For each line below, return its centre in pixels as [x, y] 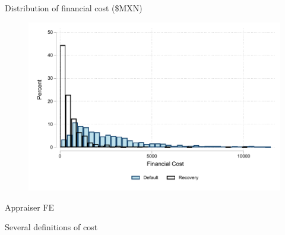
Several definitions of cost [51, 227]
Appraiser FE [30, 207]
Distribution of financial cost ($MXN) [74, 8]
